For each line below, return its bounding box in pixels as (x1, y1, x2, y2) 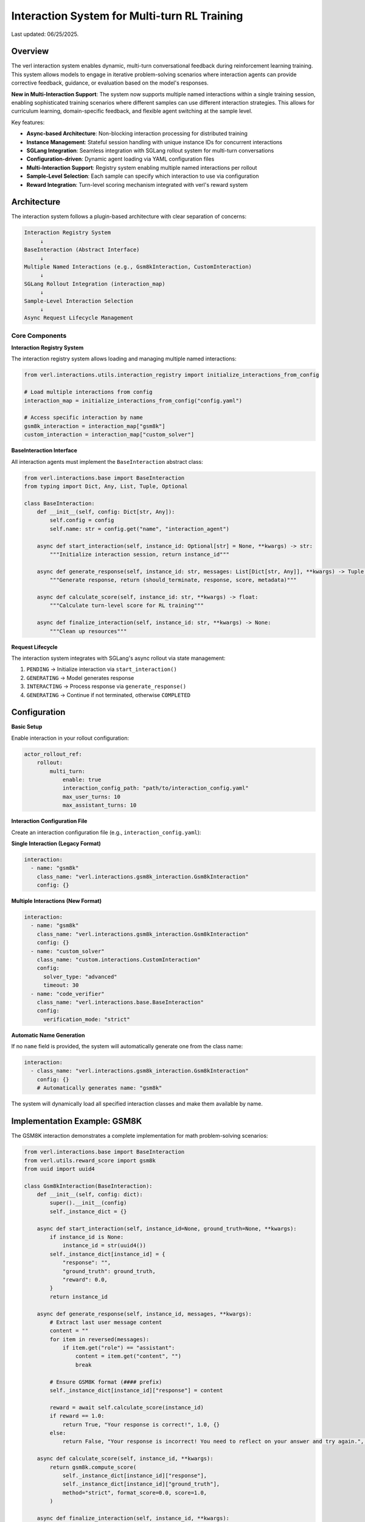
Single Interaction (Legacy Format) (11, 840, 102, 847)
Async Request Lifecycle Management (24, 314, 134, 321)
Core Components (11, 331, 67, 340)
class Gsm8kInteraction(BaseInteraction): (24, 1182, 153, 1190)
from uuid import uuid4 (24, 1165, 96, 1172)
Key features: (11, 119, 45, 126)
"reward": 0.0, (62, 1276, 108, 1283)
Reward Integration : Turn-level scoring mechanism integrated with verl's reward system (26, 181, 248, 188)
